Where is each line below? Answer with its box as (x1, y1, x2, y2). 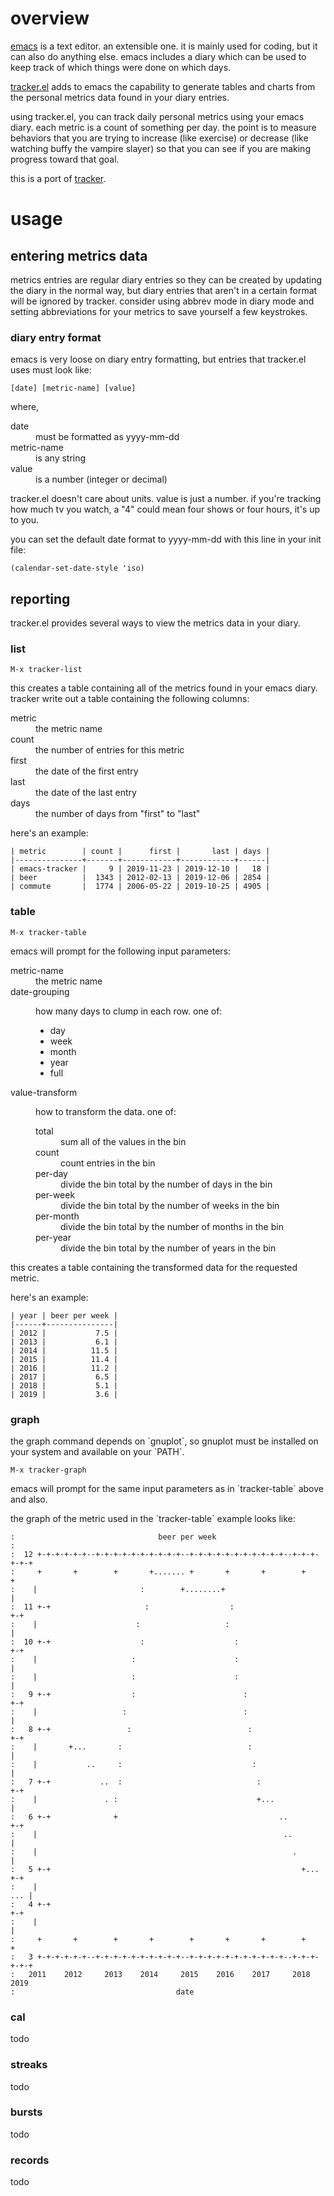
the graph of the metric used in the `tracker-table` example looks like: (10, 1512, 296, 1524)
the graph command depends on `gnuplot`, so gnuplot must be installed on (10, 1435, 319, 1447)
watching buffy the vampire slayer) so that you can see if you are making (10, 142, 311, 154)
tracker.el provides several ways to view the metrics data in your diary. (10, 617, 301, 629)
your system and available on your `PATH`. (10, 1445, 185, 1457)
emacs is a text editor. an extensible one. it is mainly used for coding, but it (10, 40, 318, 52)
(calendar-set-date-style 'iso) (10, 563, 145, 574)
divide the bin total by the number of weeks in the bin (60, 1199, 280, 1211)
